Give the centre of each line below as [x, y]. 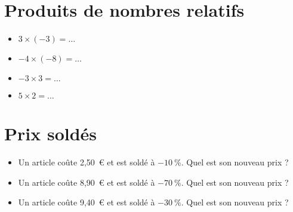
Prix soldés [51, 133]
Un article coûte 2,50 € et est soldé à [87, 162]
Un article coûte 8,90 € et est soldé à [87, 182]
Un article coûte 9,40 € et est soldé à [87, 202]
